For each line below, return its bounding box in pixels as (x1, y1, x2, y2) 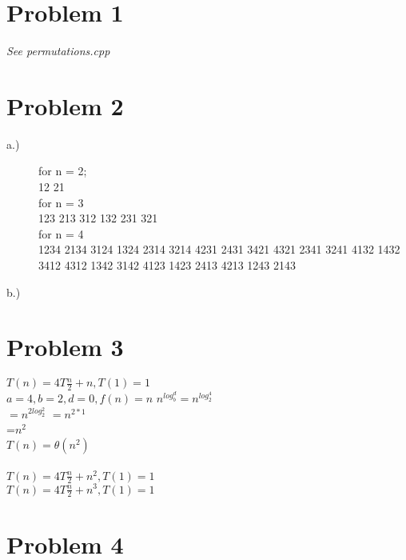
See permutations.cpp (6, 42, 110, 59)
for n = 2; (38, 162, 87, 179)
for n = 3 (38, 194, 84, 210)
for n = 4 (38, 225, 84, 242)
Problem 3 (6, 330, 124, 363)
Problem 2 (6, 89, 124, 122)
